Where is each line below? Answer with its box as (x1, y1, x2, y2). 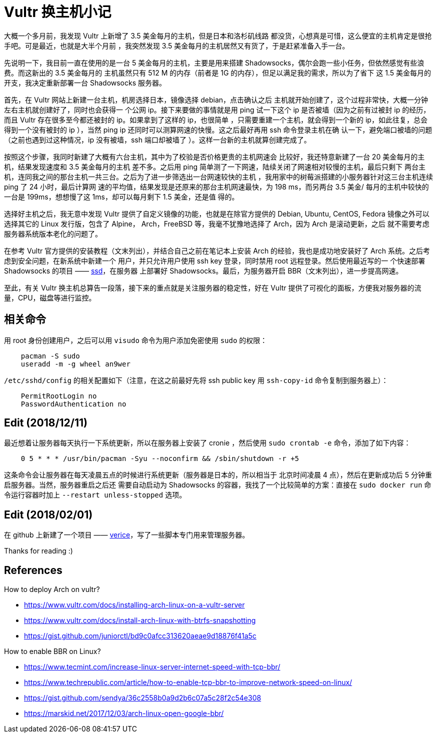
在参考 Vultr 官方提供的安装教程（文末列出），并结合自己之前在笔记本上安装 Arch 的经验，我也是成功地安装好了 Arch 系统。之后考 (4, 246, 430, 255)
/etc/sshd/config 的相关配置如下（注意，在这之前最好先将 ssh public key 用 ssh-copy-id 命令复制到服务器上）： (4, 375, 388, 384)
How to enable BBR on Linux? (4, 647, 101, 656)
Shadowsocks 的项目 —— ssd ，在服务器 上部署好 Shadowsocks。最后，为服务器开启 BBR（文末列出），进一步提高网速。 (4, 266, 403, 275)
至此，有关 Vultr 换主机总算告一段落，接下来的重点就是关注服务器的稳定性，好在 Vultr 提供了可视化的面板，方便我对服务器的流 (4, 283, 421, 292)
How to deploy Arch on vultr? (4, 585, 100, 594)
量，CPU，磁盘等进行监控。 (4, 293, 96, 302)
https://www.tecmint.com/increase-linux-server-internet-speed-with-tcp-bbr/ (24, 662, 280, 671)
